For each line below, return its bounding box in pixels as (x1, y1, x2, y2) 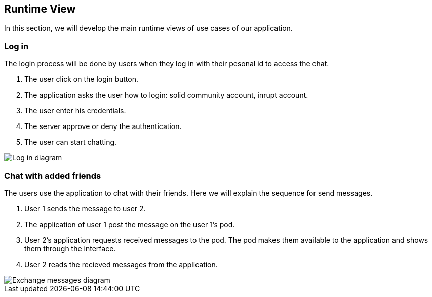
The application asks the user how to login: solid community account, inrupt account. (24, 91, 308, 100)
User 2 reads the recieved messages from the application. (24, 260, 218, 269)
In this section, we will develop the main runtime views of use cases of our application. (4, 24, 293, 33)
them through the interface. (24, 244, 116, 253)
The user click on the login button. (24, 75, 138, 84)
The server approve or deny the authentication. (24, 122, 182, 131)
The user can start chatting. (24, 138, 117, 147)
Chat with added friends (4, 170, 101, 181)
